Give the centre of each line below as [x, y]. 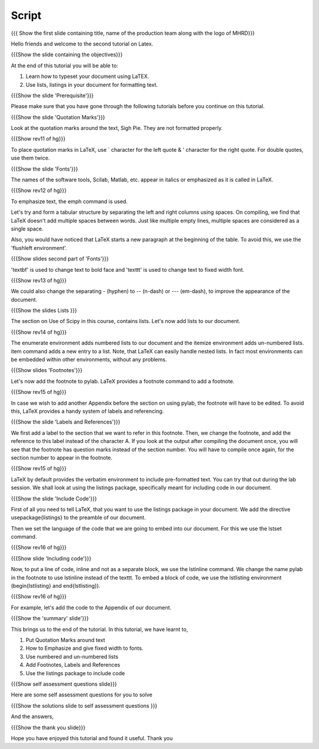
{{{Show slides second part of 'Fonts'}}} [60, 259]
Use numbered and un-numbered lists [72, 656]
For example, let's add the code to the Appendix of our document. [91, 607]
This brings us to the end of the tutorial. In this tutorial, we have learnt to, [100, 629]
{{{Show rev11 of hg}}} [38, 139]
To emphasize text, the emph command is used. [69, 201]
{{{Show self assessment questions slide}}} [64, 684]
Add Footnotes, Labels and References [73, 665]
